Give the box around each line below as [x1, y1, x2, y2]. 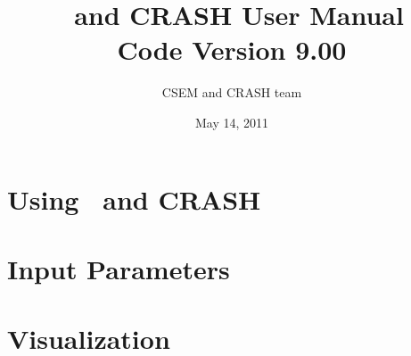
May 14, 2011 [194, 112, 269, 131]
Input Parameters [7, 250, 230, 286]
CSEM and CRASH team [161, 83, 302, 102]
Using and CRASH [7, 180, 261, 217]
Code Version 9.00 [117, 31, 347, 68]
